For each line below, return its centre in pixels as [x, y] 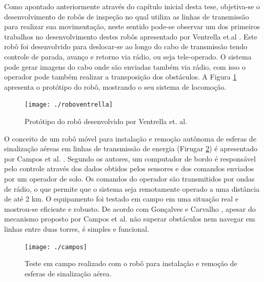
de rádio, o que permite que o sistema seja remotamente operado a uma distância [132, 188]
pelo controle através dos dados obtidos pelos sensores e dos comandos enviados [129, 168]
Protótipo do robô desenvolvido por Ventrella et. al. [106, 121]
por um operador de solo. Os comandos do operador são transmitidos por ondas [129, 178]
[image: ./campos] [56, 247]
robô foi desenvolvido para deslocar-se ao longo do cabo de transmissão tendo [126, 46]
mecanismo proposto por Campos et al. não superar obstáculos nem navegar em [130, 219]
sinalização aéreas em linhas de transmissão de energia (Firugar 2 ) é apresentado [131, 148]
